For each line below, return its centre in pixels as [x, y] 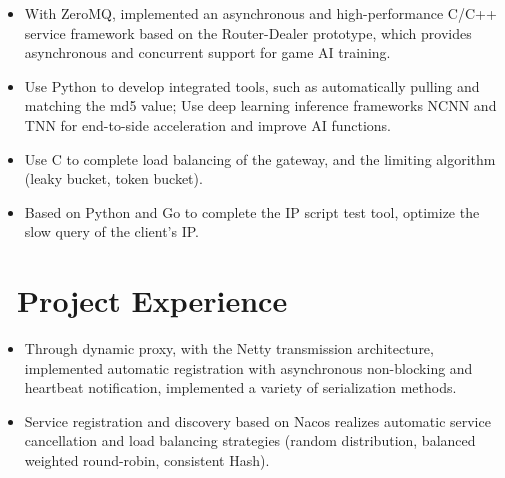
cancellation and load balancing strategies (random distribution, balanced [250, 440]
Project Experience [152, 300]
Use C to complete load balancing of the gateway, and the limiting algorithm [260, 158]
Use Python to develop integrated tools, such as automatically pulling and [252, 85]
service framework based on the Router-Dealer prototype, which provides [248, 32]
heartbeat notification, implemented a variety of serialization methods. [240, 387]
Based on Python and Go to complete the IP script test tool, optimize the [252, 211]
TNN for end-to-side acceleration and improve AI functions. [208, 124]
